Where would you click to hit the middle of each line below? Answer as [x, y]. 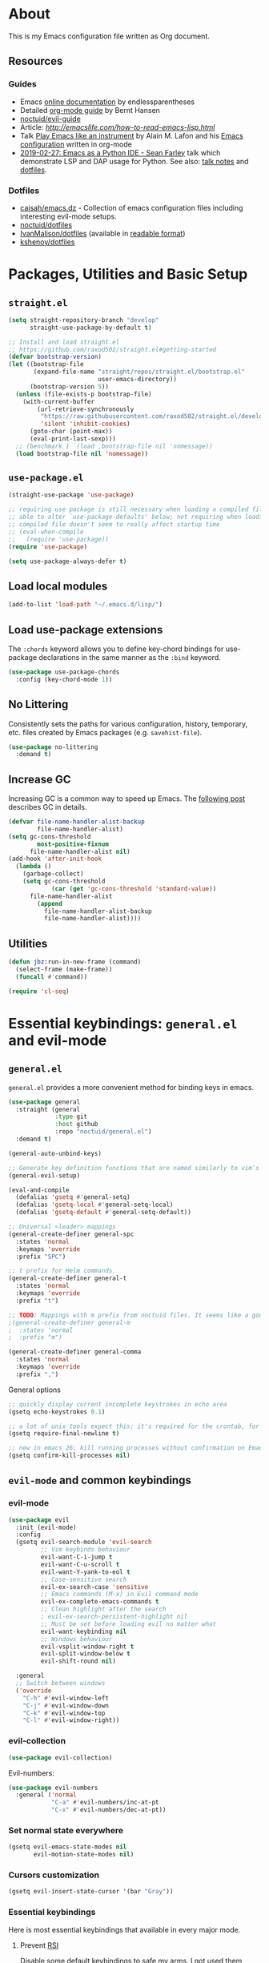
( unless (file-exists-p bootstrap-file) [84, 394]
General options [35, 1390]
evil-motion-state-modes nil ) [84, 1855]
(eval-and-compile [39, 1190]
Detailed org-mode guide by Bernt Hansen [90, 110]
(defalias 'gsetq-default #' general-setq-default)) [104, 1213]
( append [50, 903]
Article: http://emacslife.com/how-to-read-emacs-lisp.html [117, 127]
